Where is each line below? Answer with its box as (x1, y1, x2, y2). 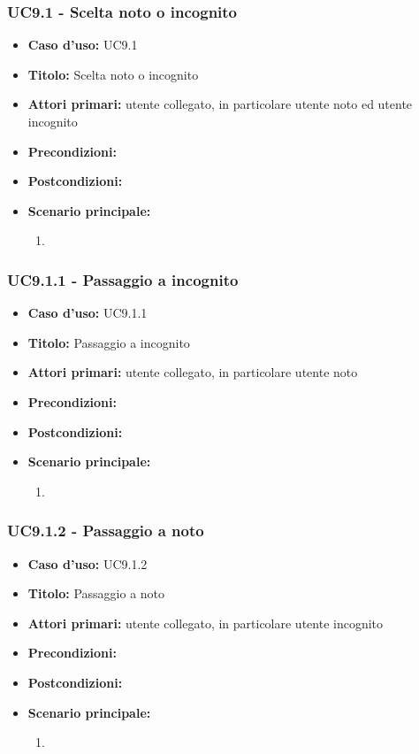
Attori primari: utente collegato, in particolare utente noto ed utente (27, 95, 413, 113)
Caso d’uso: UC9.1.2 (27, 554, 148, 573)
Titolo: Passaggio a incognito (27, 333, 190, 351)
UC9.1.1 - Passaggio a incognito (7, 268, 239, 290)
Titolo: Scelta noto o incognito (27, 65, 199, 83)
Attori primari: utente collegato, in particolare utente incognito (27, 613, 384, 632)
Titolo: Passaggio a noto (27, 584, 165, 603)
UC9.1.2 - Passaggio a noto (7, 519, 204, 542)
